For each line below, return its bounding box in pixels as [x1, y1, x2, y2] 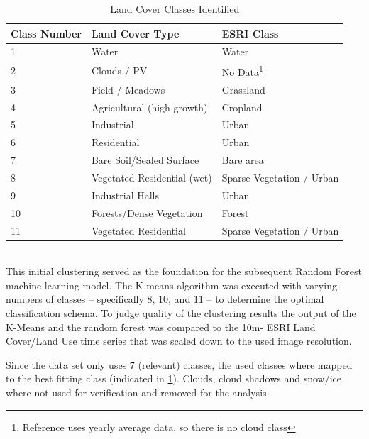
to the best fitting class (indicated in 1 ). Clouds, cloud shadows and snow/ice [6, 371, 342, 386]
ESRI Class [221, 26, 279, 40]
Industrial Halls [91, 187, 160, 202]
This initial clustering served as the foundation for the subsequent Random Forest [6, 264, 362, 279]
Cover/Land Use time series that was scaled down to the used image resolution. [6, 333, 352, 348]
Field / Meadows [91, 82, 165, 96]
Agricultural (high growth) [91, 99, 208, 114]
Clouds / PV [91, 63, 148, 78]
